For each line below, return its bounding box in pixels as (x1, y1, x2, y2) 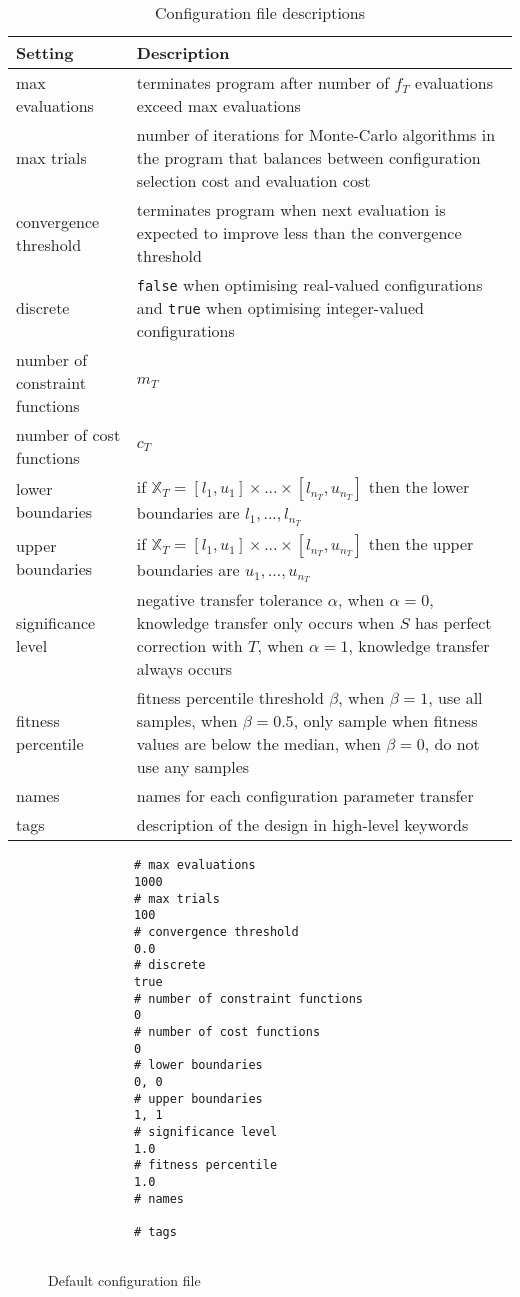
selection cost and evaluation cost (136, 169, 371, 192)
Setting (16, 41, 74, 64)
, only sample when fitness (293, 709, 478, 733)
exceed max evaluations (136, 94, 301, 117)
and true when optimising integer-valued (136, 296, 424, 319)
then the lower (368, 475, 470, 498)
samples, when (136, 709, 238, 733)
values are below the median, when (136, 732, 381, 756)
